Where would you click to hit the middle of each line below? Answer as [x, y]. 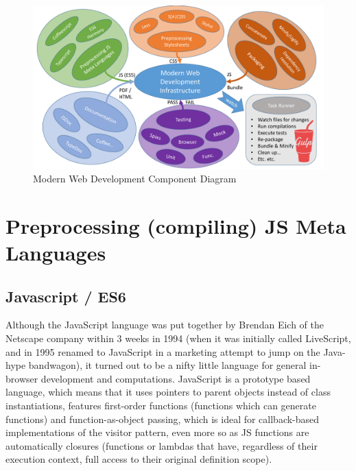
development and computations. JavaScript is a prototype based [176, 378]
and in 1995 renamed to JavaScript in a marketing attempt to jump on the [163, 351]
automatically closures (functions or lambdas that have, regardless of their [162, 445]
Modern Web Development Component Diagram [135, 179]
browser [22, 378]
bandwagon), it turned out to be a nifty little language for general [167, 365]
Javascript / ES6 [66, 296]
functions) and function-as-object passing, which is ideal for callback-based [163, 419]
